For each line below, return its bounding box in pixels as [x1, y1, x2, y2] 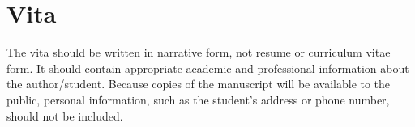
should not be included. [6, 107, 123, 124]
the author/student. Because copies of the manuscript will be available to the [6, 75, 391, 92]
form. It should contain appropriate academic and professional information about [6, 59, 409, 76]
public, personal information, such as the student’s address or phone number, [6, 91, 390, 108]
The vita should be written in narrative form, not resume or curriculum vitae [6, 44, 391, 61]
